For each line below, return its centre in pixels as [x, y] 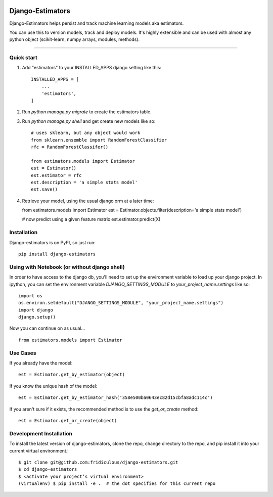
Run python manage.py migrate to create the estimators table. [87, 112]
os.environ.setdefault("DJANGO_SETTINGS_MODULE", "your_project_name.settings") [121, 303]
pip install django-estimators [57, 254]
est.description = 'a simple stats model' [84, 182]
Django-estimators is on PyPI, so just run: [53, 242]
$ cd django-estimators [48, 469]
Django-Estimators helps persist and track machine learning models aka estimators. [97, 23]
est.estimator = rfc [56, 175]
